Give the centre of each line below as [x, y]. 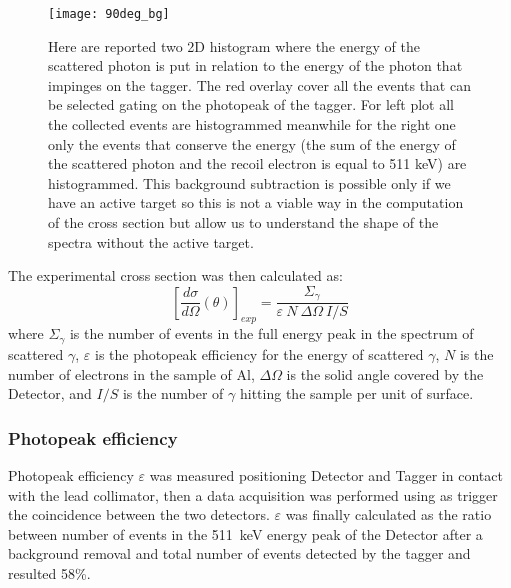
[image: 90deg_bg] [109, 14]
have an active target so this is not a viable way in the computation [256, 202]
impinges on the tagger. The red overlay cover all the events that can [259, 84]
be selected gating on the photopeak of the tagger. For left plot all [251, 104]
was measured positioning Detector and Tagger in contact [326, 474]
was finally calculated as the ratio [388, 514]
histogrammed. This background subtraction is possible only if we [249, 182]
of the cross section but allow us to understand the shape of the [243, 222]
